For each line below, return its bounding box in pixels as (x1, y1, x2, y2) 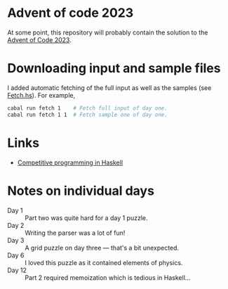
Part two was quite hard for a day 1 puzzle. (25, 213, 148, 222)
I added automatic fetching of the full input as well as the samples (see (7, 83, 212, 92)
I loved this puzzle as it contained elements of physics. (25, 258, 183, 266)
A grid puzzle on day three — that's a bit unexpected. (25, 243, 180, 252)
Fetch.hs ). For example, (7, 91, 76, 99)
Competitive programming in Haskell (17, 158, 123, 167)
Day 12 (7, 266, 27, 274)
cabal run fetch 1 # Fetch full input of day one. (7, 104, 168, 112)
